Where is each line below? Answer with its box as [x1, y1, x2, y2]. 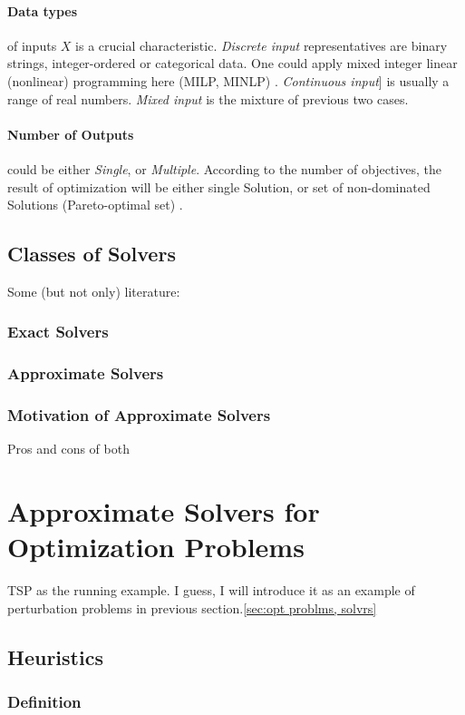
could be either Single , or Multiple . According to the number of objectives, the [7, 159, 441, 178]
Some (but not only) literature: [7, 281, 180, 300]
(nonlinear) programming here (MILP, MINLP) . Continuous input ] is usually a [7, 71, 450, 90]
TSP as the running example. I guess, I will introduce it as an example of [7, 581, 415, 600]
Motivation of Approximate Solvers [7, 404, 271, 426]
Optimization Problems [7, 528, 305, 565]
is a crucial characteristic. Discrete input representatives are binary [75, 35, 448, 54]
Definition [7, 691, 82, 713]
